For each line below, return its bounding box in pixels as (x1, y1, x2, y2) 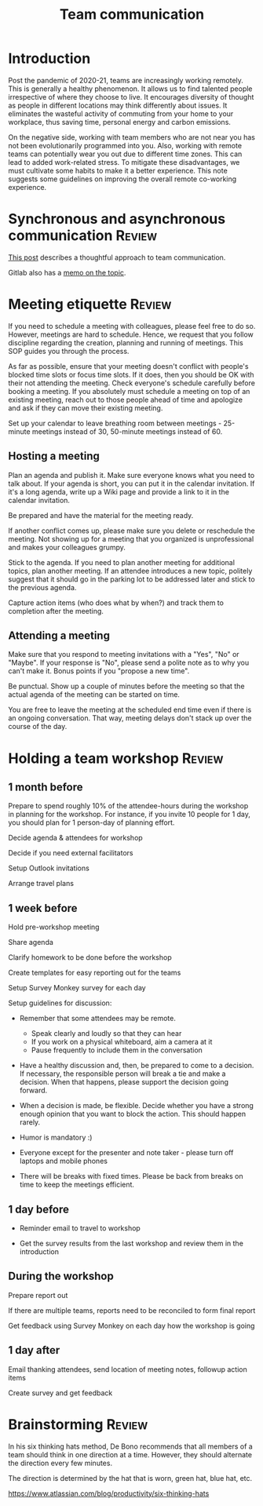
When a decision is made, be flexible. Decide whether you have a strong (19, 1101, 254, 1110)
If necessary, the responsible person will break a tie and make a (19, 1069, 226, 1078)
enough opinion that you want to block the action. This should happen (19, 1109, 247, 1119)
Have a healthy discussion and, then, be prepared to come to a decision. (19, 1061, 254, 1070)
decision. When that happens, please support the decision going (19, 1078, 229, 1087)
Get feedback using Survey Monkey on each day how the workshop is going (8, 1321, 255, 1330)
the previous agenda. (8, 582, 77, 592)
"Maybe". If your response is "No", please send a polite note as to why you (8, 658, 250, 668)
